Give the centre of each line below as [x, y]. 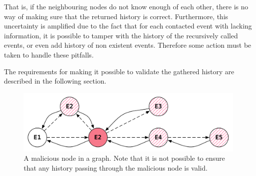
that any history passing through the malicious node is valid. [116, 167]
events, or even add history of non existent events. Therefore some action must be [128, 45]
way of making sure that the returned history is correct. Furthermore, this [116, 16]
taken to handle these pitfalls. [49, 54]
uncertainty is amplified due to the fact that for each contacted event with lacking [128, 26]
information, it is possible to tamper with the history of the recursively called [121, 35]
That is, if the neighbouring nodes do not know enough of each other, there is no [126, 6]
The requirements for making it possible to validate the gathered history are [119, 71]
